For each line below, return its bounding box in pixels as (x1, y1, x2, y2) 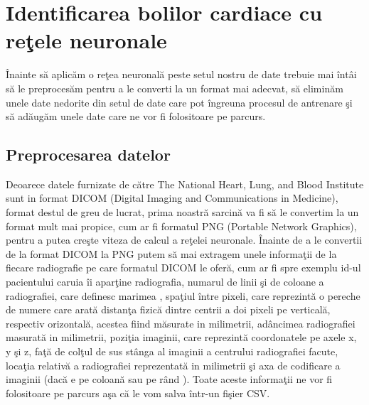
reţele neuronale (6, 26, 167, 55)
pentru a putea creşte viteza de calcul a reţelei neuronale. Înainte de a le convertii (6, 232, 363, 247)
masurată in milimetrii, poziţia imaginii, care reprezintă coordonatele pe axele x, (6, 330, 357, 345)
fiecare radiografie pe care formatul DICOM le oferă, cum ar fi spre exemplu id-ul (6, 260, 361, 275)
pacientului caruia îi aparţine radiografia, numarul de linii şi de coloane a (6, 274, 324, 289)
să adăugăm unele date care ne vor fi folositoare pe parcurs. (6, 109, 266, 124)
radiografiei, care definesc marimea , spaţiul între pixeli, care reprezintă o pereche (6, 288, 360, 303)
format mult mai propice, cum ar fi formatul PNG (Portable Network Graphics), (6, 218, 357, 233)
